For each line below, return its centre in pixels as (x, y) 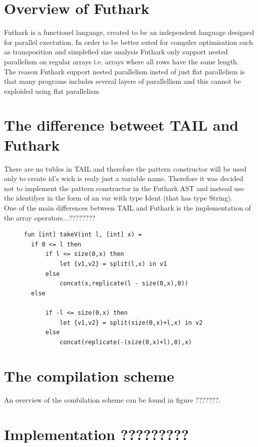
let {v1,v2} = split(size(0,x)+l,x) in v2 (131, 323)
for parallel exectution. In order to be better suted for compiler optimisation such (129, 42)
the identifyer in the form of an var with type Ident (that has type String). (118, 198)
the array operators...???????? (50, 217)
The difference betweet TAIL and (121, 125)
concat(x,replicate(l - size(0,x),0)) (124, 284)
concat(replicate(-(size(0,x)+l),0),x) (126, 342)
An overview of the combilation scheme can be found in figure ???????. (112, 400)
